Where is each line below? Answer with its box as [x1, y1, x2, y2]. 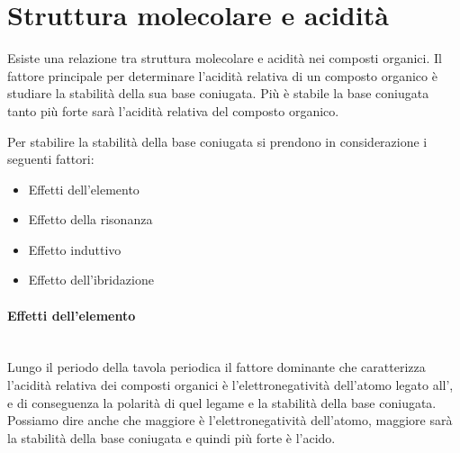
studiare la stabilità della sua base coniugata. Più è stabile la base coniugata [7, 84, 429, 103]
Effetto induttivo [28, 240, 122, 258]
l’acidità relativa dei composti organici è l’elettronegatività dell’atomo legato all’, [7, 376, 454, 394]
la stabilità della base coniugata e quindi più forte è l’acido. [7, 428, 336, 447]
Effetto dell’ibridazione [28, 270, 154, 289]
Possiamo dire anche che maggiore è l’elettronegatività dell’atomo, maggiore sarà [7, 411, 453, 430]
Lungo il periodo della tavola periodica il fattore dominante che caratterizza [7, 358, 426, 376]
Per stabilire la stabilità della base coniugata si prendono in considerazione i [7, 131, 428, 150]
